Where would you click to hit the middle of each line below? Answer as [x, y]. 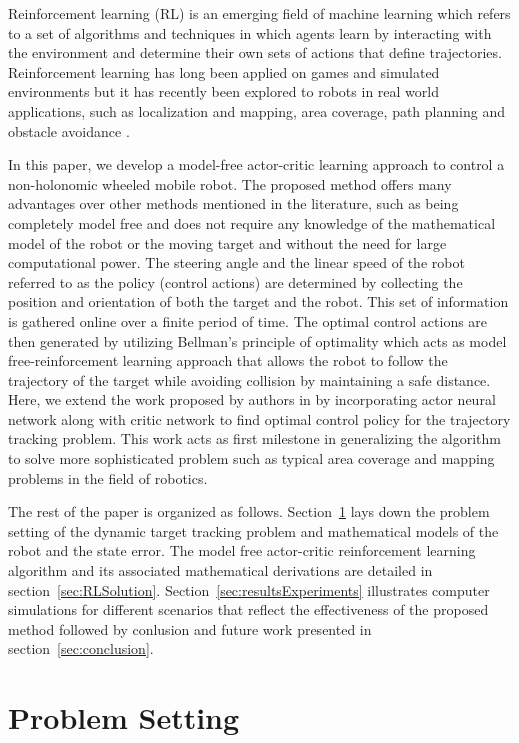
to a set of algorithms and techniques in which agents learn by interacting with [250, 32]
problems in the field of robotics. [108, 477]
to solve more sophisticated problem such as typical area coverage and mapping [251, 458]
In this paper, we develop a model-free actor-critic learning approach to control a [256, 164]
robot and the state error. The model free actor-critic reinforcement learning [242, 550]
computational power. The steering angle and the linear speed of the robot [236, 262]
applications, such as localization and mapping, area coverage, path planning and [256, 110]
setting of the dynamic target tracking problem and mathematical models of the [253, 530]
